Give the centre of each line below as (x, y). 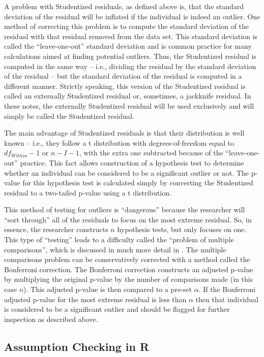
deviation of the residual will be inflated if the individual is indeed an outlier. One (132, 16)
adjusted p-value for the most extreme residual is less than (95, 299)
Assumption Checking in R (77, 346)
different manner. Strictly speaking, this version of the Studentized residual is (125, 86)
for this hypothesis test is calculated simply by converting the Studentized (138, 183)
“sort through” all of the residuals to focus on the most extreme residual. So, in (128, 219)
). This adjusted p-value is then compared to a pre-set (108, 289)
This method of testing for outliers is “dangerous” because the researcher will (125, 209)
